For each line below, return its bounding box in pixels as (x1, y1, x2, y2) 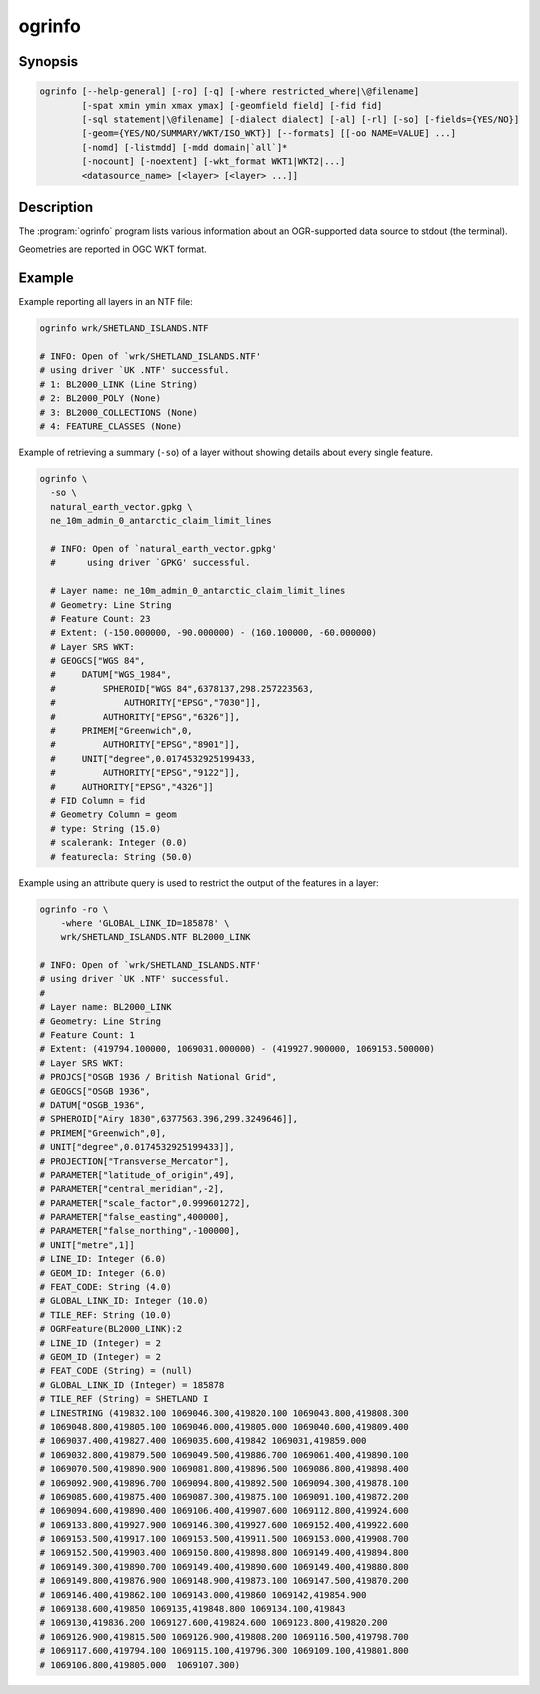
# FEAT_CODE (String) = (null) (39, 1365, 194, 1377)
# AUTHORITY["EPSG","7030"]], (50, 697, 262, 709)
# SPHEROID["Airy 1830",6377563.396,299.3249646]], (39, 1113, 299, 1125)
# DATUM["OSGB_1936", (39, 1099, 146, 1110)
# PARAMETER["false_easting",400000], (39, 1211, 230, 1223)
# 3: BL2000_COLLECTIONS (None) (39, 406, 199, 418)
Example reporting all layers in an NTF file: (18, 296, 194, 308)
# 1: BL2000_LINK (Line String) (39, 378, 199, 390)
